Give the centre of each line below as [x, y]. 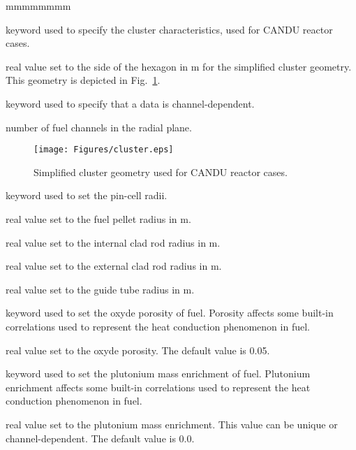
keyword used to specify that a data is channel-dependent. [130, 103]
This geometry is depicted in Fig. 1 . [83, 80]
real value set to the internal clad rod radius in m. [113, 242]
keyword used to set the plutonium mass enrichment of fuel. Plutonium [158, 373]
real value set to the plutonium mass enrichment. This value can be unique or [172, 424]
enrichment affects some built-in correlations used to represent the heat [158, 387]
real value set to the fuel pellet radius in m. [98, 219]
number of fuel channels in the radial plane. [99, 127]
